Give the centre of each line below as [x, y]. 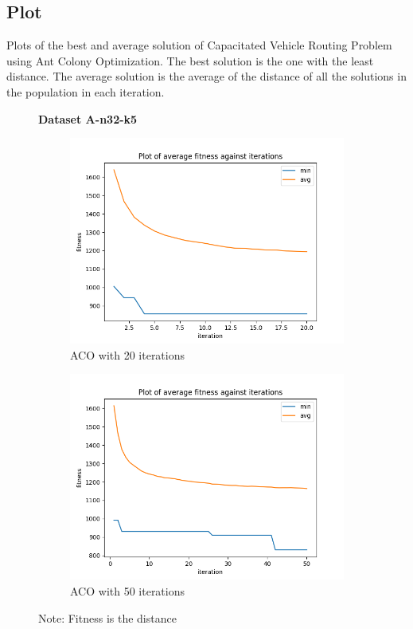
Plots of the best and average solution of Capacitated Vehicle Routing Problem [199, 45]
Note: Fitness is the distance [107, 617]
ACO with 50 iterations [128, 590]
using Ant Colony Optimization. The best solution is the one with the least [190, 60]
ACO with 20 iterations [128, 354]
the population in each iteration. [86, 91]
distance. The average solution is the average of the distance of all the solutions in [206, 76]
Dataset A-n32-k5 [88, 118]
